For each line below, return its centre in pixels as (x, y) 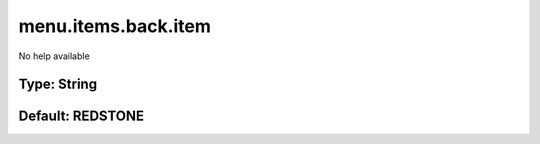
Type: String (58, 84)
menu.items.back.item (115, 26)
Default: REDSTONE (81, 116)
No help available (54, 56)
